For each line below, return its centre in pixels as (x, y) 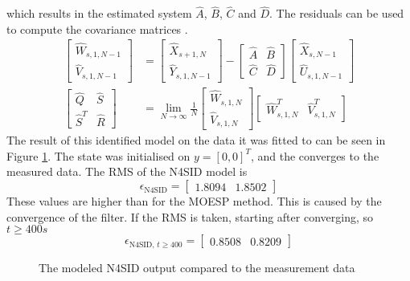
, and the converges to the (315, 155)
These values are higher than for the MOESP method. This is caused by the (194, 201)
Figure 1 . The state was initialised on (98, 155)
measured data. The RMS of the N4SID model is (127, 171)
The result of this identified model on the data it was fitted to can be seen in (196, 140)
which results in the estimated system (99, 13)
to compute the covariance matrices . (97, 29)
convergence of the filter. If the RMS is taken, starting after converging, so (190, 216)
